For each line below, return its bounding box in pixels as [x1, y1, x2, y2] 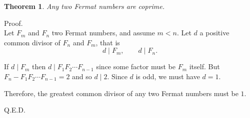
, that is [95, 37, 120, 47]
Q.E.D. [4, 105, 25, 115]
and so [72, 71, 92, 81]
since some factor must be [96, 61, 175, 72]
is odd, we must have [135, 71, 200, 81]
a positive [199, 27, 229, 38]
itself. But [189, 61, 220, 72]
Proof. [4, 17, 23, 28]
